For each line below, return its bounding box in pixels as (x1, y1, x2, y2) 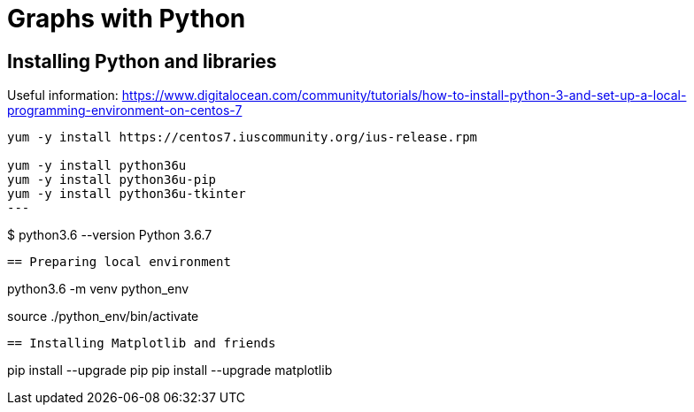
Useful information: (7, 88, 119, 103)
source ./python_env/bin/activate (7, 309, 199, 324)
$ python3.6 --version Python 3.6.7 (7, 227, 212, 243)
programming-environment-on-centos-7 (7, 103, 243, 118)
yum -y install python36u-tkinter (7, 187, 246, 202)
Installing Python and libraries (7, 50, 277, 72)
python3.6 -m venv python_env (7, 281, 189, 297)
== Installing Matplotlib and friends (7, 336, 276, 351)
